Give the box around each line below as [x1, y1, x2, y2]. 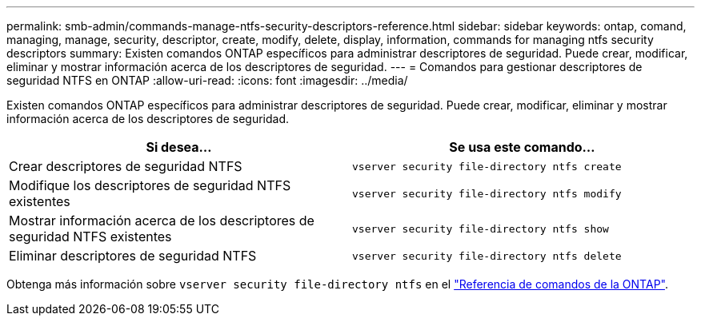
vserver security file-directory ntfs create [352, 160, 622, 173]
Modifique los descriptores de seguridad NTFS [9, 177, 291, 193]
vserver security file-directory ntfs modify [352, 187, 622, 200]
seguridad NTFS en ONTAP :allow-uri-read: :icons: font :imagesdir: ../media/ [6, 74, 408, 87]
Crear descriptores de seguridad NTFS [9, 158, 242, 174]
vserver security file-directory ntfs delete [352, 249, 622, 262]
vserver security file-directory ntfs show [352, 222, 609, 235]
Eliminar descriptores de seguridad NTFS [9, 248, 257, 264]
